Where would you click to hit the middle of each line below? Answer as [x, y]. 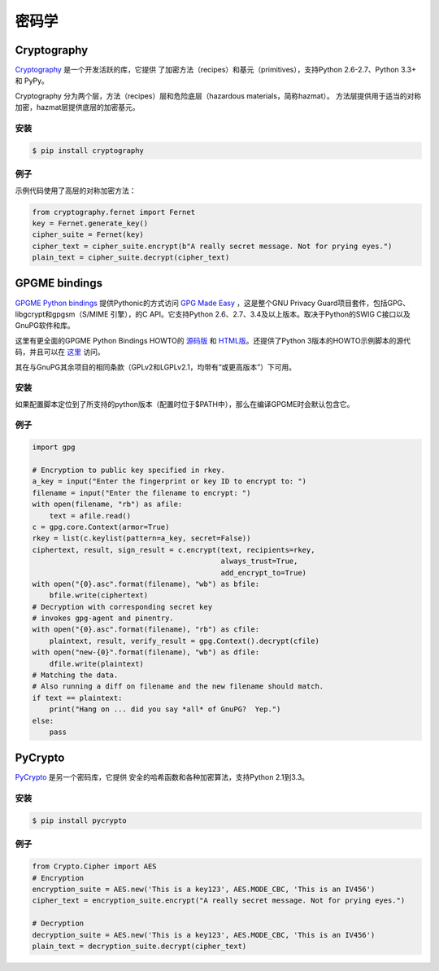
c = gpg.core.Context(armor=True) [101, 527]
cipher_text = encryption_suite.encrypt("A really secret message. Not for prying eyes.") [219, 901]
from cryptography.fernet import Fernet [113, 212]
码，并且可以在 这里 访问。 [60, 352]
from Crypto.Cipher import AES [95, 866]
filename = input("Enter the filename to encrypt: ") [141, 493]
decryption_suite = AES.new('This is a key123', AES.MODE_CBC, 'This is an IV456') [204, 935]
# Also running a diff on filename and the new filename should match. [178, 687]
